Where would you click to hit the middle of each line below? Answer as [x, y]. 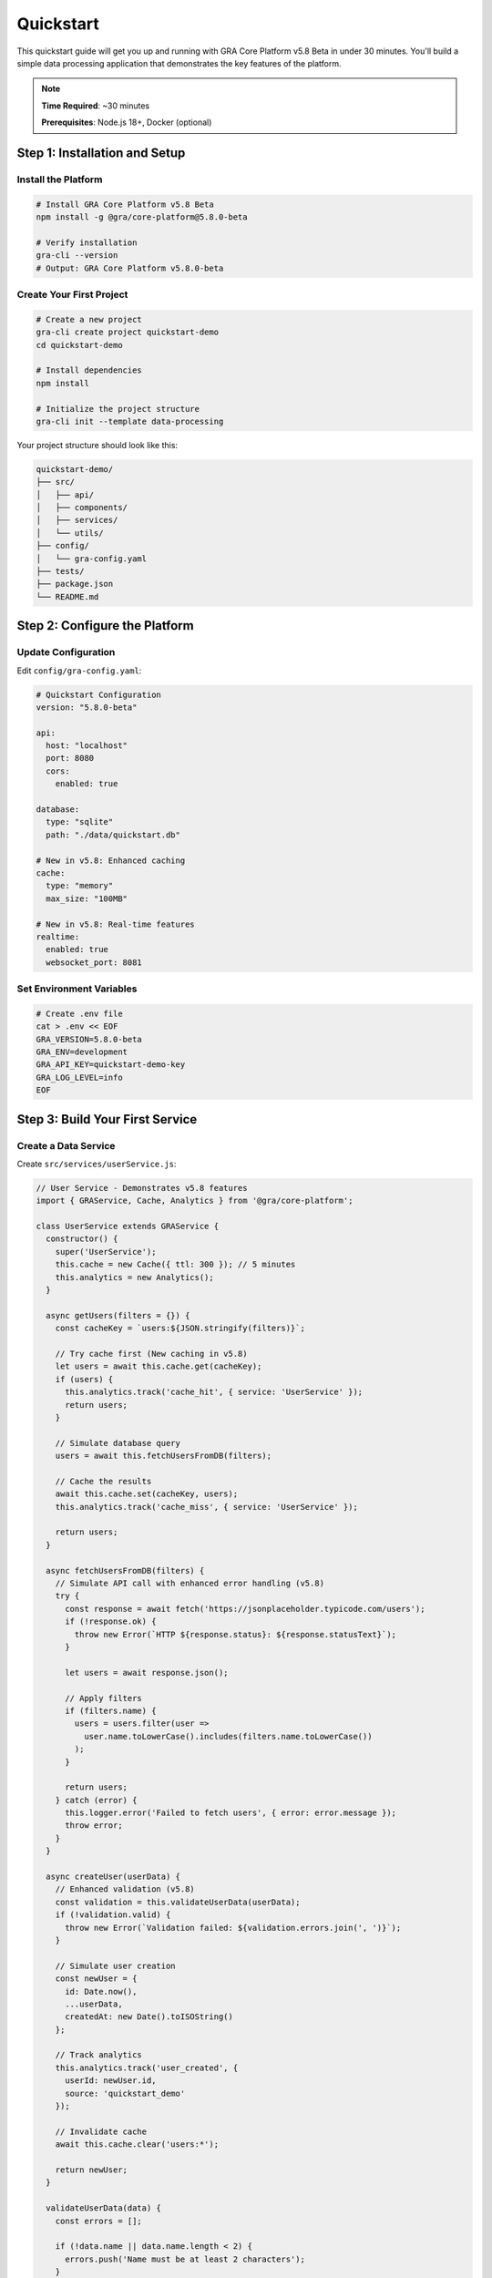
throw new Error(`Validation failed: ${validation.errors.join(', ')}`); [233, 1928]
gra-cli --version [77, 256]
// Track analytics [99, 2055]
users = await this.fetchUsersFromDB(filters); [164, 1456]
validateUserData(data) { [103, 2208]
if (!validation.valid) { [113, 1915]
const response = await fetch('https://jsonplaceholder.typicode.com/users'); [245, 1609]
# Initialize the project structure [118, 409]
